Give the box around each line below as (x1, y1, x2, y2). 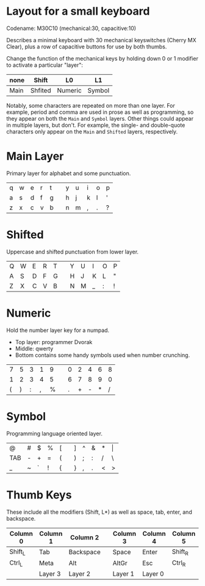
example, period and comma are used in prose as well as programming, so (6, 108, 194, 116)
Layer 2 (68, 569, 90, 578)
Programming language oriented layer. (6, 430, 103, 437)
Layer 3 (38, 569, 61, 578)
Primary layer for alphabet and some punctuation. (6, 170, 131, 177)
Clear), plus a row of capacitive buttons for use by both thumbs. (6, 43, 167, 50)
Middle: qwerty (15, 345, 54, 352)
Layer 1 (112, 569, 135, 578)
